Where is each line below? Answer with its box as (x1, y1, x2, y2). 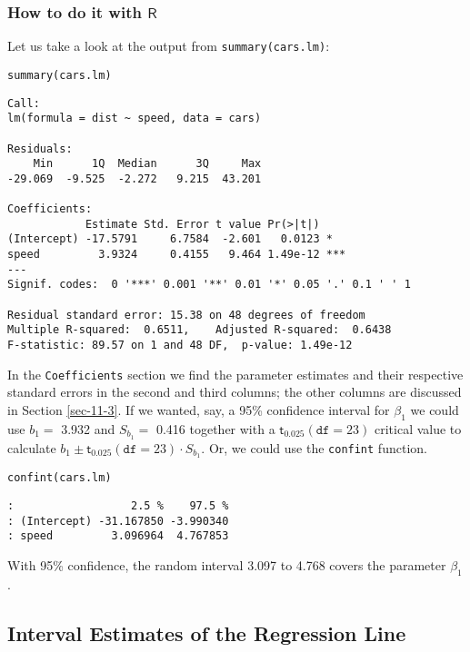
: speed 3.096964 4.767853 (7, 529, 229, 543)
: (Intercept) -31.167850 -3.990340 (7, 514, 229, 528)
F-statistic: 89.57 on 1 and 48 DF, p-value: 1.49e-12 (7, 339, 353, 352)
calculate (7, 438, 56, 457)
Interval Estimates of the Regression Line (7, 618, 406, 647)
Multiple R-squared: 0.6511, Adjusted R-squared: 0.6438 (7, 323, 392, 337)
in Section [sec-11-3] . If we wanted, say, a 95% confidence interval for (7, 400, 390, 419)
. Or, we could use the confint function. (201, 438, 427, 457)
